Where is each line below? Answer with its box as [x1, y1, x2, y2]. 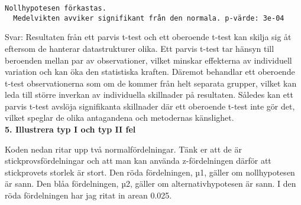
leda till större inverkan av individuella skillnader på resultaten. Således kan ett [5, 88, 293, 101]
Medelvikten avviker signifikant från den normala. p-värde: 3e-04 [13, 14, 284, 22]
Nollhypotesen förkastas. [5, 4, 106, 12]
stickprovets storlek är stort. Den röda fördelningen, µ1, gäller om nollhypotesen [5, 166, 295, 178]
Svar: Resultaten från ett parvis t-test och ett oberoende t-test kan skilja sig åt [5, 31, 292, 43]
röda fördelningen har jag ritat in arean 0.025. [5, 189, 172, 201]
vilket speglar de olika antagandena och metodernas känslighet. [5, 111, 234, 124]
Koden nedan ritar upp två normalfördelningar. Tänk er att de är [5, 143, 242, 155]
